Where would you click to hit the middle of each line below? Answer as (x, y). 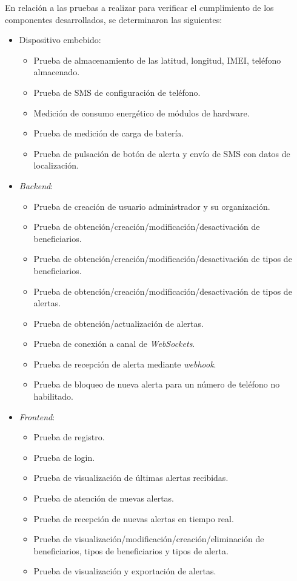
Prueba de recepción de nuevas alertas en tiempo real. (134, 518)
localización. (56, 165)
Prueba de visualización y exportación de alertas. (125, 571)
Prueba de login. (64, 457)
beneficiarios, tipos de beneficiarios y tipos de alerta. (131, 550)
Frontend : (37, 416)
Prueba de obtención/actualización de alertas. (118, 323)
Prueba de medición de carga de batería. (109, 133)
